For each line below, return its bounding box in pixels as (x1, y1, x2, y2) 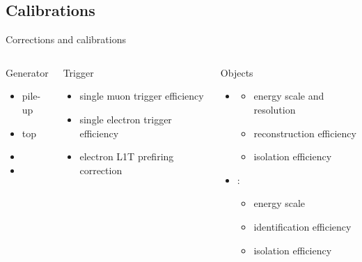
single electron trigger (79, 111, 172, 126)
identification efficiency (253, 219, 352, 233)
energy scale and (253, 88, 324, 103)
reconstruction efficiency (253, 125, 356, 140)
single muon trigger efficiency (79, 88, 204, 103)
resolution (253, 102, 296, 116)
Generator (6, 65, 49, 79)
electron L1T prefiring (79, 149, 174, 164)
